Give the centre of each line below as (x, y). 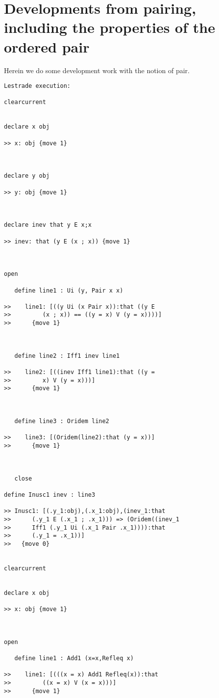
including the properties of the (109, 27)
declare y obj (27, 176)
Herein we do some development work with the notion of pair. (97, 70)
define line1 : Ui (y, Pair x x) (69, 290)
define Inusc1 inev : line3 (50, 495)
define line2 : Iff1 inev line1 (67, 356)
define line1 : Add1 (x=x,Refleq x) (74, 658)
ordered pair (47, 46)
